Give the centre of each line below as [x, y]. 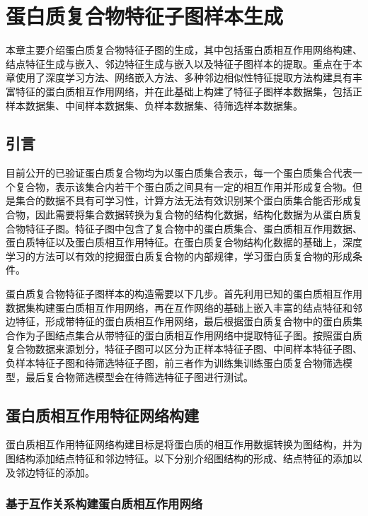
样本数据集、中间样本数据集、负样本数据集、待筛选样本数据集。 [154, 105]
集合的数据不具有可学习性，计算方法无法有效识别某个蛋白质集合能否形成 [184, 200]
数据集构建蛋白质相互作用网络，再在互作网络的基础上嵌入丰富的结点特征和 [179, 307]
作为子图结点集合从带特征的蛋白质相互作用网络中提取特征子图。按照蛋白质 [189, 335]
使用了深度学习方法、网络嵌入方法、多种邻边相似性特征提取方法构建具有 [184, 77]
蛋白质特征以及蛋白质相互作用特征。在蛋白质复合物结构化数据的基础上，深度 [184, 242]
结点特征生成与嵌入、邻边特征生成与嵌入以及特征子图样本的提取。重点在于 [179, 63]
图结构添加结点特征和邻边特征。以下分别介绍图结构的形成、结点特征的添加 [179, 458]
